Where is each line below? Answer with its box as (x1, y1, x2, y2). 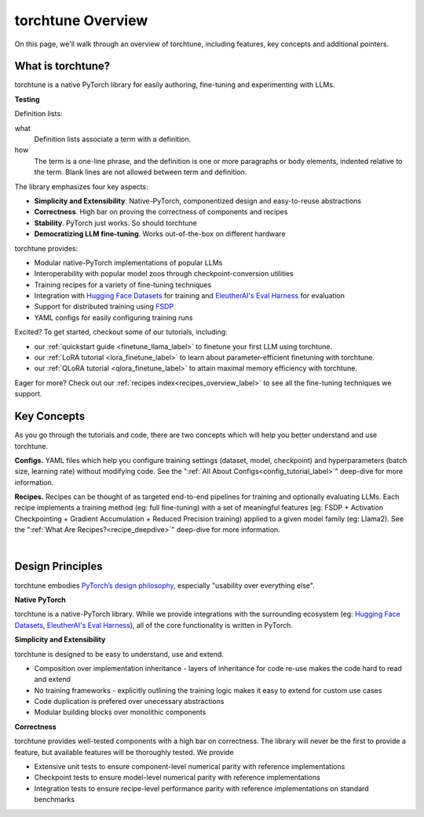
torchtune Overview (14, 12, 148, 29)
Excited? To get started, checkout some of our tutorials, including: (14, 327, 228, 337)
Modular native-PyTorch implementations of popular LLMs (34, 257, 223, 267)
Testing (14, 94, 40, 104)
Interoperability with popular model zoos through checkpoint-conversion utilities (34, 269, 294, 279)
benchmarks (34, 795, 75, 804)
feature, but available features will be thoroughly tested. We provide (14, 747, 235, 757)
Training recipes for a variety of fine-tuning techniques (34, 279, 212, 290)
